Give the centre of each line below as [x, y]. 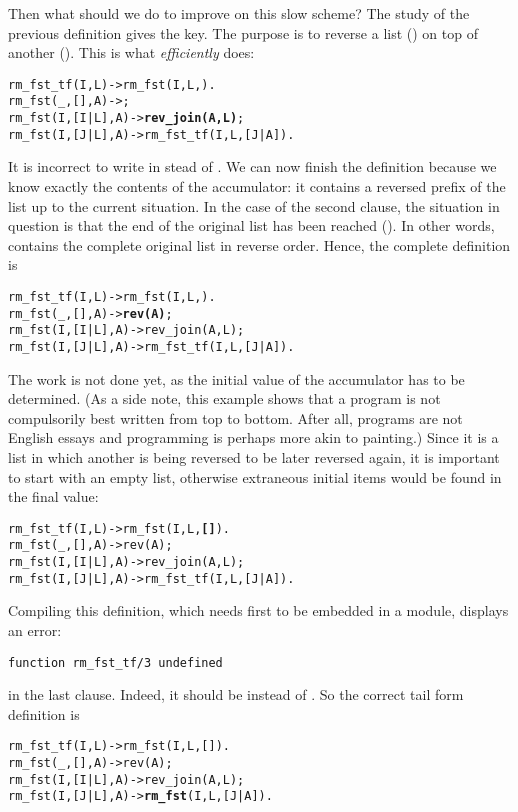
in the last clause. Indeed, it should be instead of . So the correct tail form [236, 694]
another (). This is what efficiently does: [131, 52]
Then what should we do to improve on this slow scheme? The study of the [239, 13]
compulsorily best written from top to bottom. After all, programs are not [235, 417]
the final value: [53, 496]
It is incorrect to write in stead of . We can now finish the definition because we [252, 166]
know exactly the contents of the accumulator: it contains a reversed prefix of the [257, 186]
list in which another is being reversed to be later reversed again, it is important [254, 456]
